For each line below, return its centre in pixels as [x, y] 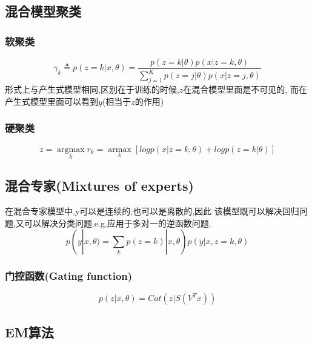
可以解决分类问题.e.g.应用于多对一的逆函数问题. [118, 223]
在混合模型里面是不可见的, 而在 [245, 89]
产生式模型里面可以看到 [51, 101]
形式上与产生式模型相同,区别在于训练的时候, [92, 89]
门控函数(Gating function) [69, 276]
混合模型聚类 [43, 11]
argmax [71, 149]
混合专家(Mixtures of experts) [99, 186]
